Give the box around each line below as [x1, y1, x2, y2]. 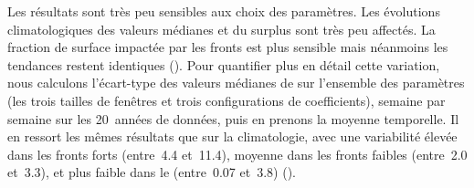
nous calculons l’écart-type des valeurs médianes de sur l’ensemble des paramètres [7, 73, 465, 92]
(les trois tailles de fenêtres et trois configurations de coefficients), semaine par [7, 90, 446, 110]
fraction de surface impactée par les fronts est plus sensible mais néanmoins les [7, 37, 448, 57]
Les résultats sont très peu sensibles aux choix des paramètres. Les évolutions [7, 2, 440, 20]
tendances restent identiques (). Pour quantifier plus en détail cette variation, [7, 55, 440, 74]
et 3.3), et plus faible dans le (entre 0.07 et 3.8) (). [7, 162, 296, 182]
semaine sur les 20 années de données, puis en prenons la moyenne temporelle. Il [7, 109, 459, 128]
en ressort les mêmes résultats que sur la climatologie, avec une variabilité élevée [7, 127, 458, 146]
